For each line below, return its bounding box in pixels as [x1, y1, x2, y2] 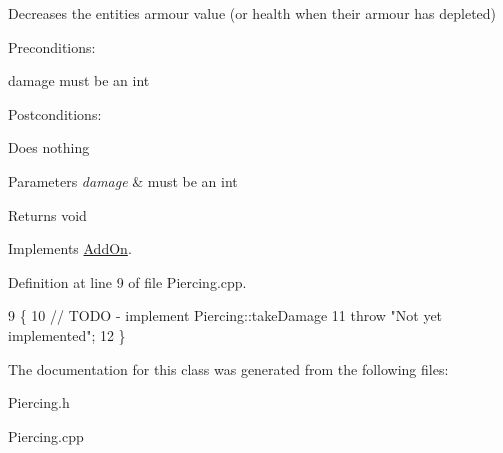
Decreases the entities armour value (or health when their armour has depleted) [8, 3, 497, 23]
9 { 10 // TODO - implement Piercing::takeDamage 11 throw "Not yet [8, 305, 443, 326]
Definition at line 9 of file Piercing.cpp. [8, 271, 247, 292]
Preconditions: [8, 36, 96, 57]
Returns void [8, 204, 87, 225]
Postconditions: [8, 103, 102, 124]
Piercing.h [8, 392, 70, 413]
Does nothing [8, 137, 90, 158]
